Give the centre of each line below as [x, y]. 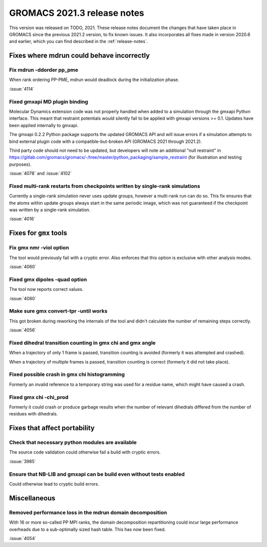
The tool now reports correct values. [46, 289]
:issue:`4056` [23, 330]
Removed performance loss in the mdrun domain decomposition [88, 512]
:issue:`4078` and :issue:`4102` [40, 174]
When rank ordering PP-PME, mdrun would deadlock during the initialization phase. [94, 80]
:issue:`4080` [23, 298]
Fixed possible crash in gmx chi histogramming [67, 374]
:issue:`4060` [23, 267]
